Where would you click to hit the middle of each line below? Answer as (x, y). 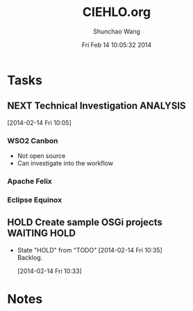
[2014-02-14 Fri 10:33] (49, 271)
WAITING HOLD (42, 233)
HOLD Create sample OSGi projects (85, 222)
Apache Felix (30, 181)
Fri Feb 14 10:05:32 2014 (117, 45)
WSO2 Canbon (33, 141)
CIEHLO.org (117, 12)
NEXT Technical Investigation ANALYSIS (96, 106)
